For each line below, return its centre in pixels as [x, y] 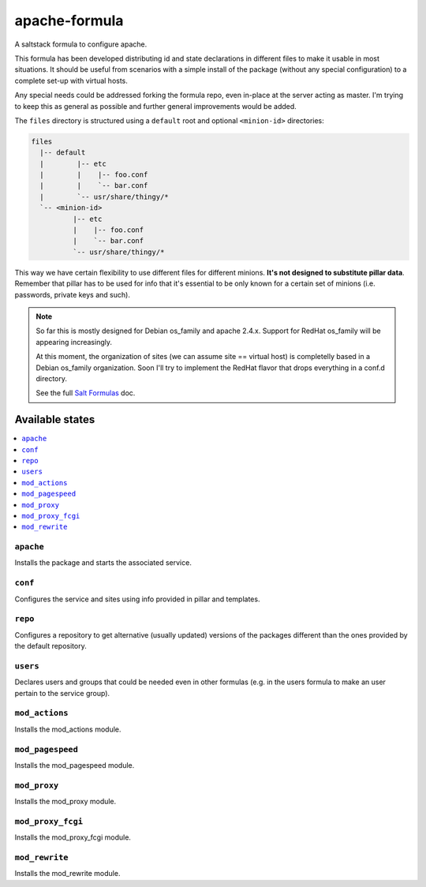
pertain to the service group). [62, 693]
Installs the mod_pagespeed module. [75, 765]
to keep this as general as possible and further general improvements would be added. [156, 106]
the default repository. [50, 646]
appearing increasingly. [74, 342]
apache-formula [69, 21]
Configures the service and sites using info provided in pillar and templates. [137, 599]
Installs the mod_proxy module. [65, 802]
